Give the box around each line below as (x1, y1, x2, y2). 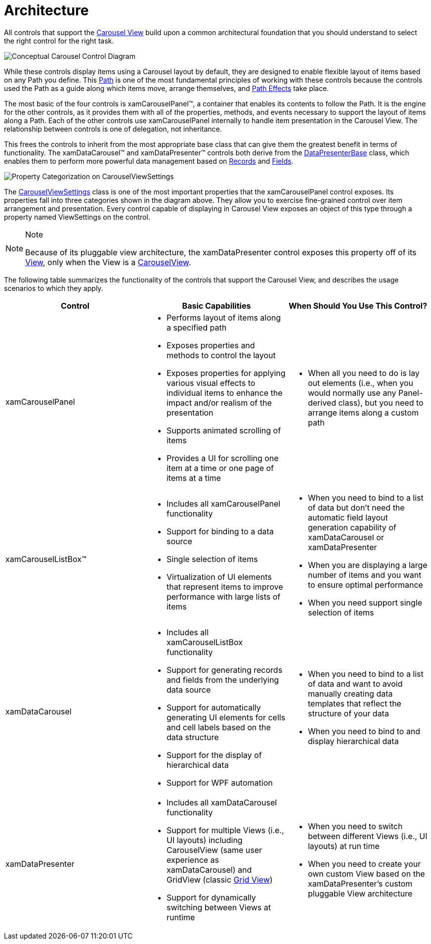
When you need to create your (307, 858, 421, 869)
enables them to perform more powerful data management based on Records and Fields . (4, 156, 294, 165)
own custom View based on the (307, 868, 425, 879)
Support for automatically (166, 702, 261, 712)
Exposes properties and (166, 340, 255, 350)
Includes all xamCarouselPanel (166, 498, 281, 509)
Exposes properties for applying (166, 368, 286, 378)
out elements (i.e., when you (307, 378, 414, 388)
